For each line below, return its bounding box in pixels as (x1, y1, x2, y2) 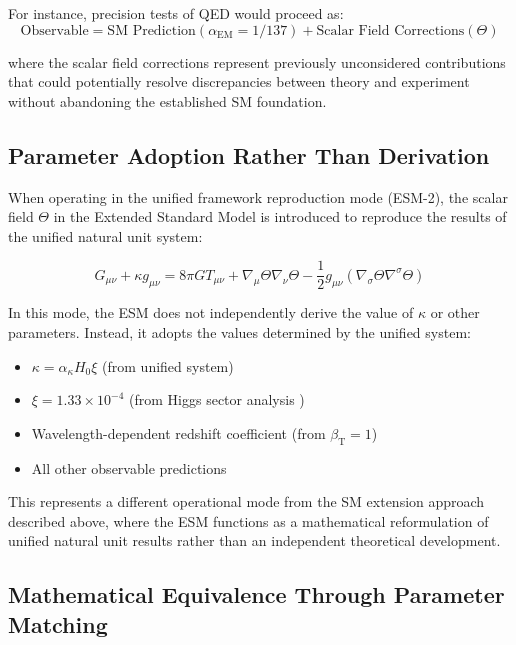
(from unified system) (102, 355, 234, 376)
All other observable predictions (31, 457, 227, 478)
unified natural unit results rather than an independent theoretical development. (8, 530, 501, 551)
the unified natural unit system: (8, 225, 203, 246)
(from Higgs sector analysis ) (129, 389, 305, 410)
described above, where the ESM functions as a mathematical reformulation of (8, 510, 489, 531)
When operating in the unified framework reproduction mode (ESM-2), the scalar (8, 186, 508, 207)
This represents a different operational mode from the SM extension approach (8, 491, 485, 512)
